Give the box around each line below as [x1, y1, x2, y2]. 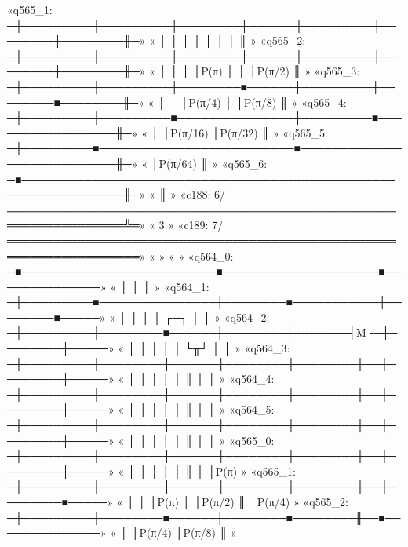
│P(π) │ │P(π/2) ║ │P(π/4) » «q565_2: [149, 494, 348, 509]
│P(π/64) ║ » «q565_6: [151, 155, 268, 171]
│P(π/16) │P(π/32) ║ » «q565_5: [162, 124, 328, 140]
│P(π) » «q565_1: [207, 462, 296, 479]
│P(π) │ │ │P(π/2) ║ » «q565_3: [193, 63, 360, 79]
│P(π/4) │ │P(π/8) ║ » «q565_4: [180, 93, 347, 110]
